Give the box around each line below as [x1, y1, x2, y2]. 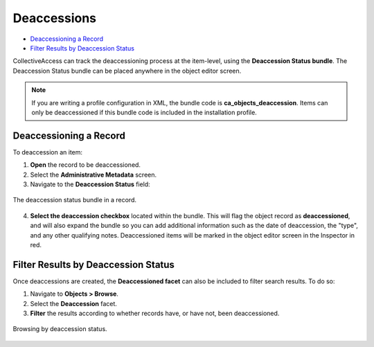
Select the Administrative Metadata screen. [30, 170, 157, 179]
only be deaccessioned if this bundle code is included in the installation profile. [31, 108, 258, 116]
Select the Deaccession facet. [30, 299, 118, 308]
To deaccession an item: [12, 148, 83, 156]
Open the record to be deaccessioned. [30, 161, 141, 169]
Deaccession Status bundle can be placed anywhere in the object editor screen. [12, 66, 242, 75]
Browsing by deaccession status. [12, 325, 107, 333]
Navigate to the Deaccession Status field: [30, 180, 150, 188]
